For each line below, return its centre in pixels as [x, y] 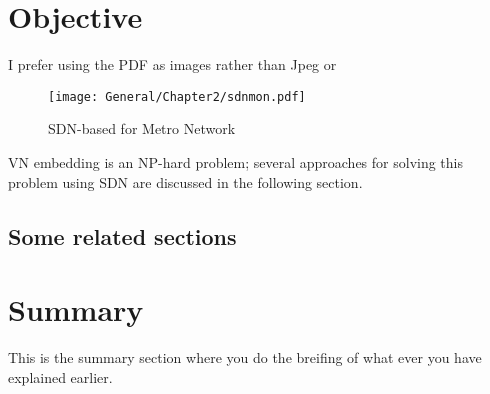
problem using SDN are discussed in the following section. [185, 181]
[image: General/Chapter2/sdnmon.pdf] [177, 96]
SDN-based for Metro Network [142, 128]
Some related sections [122, 235]
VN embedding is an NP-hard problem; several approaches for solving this [236, 161]
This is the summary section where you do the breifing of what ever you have [245, 357]
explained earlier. [60, 376]
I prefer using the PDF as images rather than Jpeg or [172, 64]
